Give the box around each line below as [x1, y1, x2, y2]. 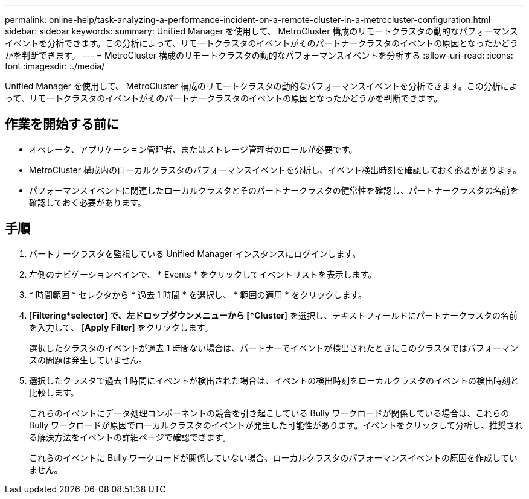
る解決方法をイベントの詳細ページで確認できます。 [29, 431, 231, 442]
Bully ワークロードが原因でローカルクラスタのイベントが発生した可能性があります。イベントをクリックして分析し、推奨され [29, 419, 523, 430]
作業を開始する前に [5, 116, 119, 132]
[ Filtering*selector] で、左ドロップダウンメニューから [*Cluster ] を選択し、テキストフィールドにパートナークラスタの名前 [29, 310, 518, 320]
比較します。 [29, 387, 79, 398]
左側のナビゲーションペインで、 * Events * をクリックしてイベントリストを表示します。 [29, 269, 377, 279]
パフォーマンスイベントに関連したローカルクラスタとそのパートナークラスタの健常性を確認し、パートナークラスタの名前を [29, 185, 519, 195]
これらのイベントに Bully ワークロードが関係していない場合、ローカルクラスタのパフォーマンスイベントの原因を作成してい [29, 452, 518, 463]
